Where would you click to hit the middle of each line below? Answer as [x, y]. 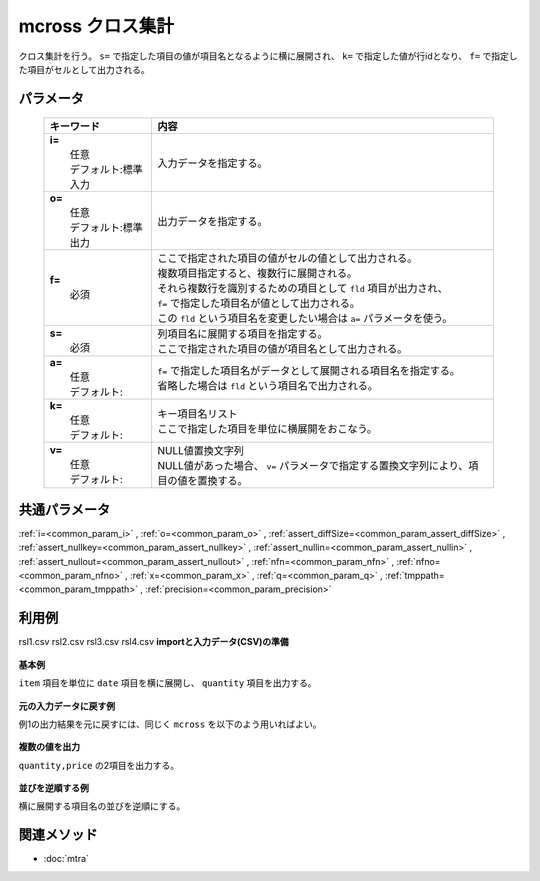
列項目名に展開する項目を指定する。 [242, 334]
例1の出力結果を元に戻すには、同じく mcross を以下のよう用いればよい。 [170, 724]
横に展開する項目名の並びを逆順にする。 [102, 806]
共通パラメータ [64, 509]
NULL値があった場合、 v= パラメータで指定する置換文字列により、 [312, 466]
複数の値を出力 [49, 747]
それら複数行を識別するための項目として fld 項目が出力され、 [302, 288]
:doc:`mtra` [66, 859]
